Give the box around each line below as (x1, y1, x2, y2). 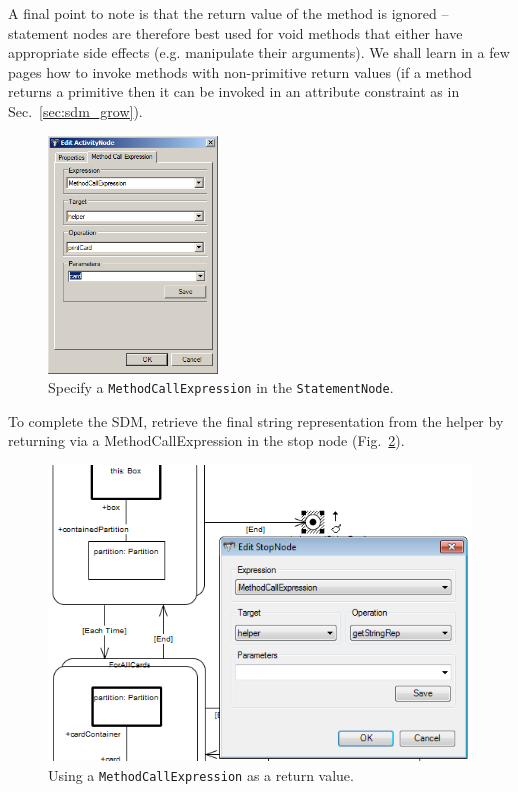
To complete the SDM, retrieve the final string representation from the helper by (8, 410, 504, 431)
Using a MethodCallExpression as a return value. (48, 764, 354, 785)
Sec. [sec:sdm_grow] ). (8, 100, 143, 121)
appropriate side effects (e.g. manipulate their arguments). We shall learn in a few (8, 42, 510, 63)
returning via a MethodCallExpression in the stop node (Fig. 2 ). (8, 430, 405, 451)
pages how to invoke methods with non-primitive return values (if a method (8, 61, 472, 82)
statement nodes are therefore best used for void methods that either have (8, 22, 463, 43)
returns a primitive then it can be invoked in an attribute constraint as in (8, 81, 460, 102)
